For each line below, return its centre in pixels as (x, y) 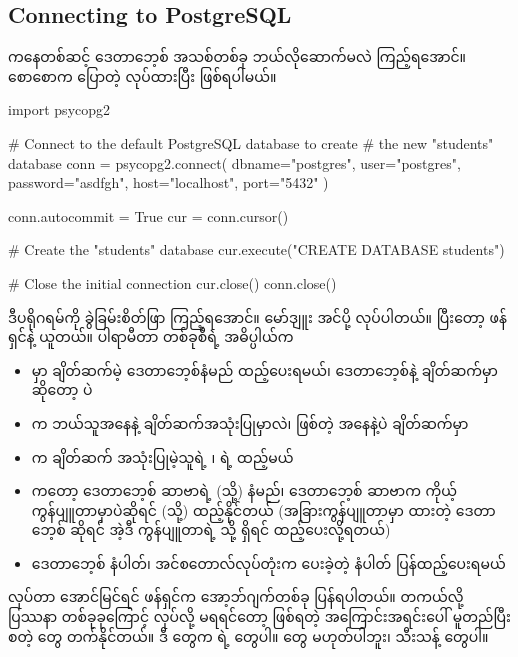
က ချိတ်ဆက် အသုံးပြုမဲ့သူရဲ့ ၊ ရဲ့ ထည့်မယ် (162, 456)
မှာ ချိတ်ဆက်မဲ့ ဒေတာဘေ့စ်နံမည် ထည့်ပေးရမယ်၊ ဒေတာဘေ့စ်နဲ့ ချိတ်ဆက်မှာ (264, 369)
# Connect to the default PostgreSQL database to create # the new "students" (251, 142)
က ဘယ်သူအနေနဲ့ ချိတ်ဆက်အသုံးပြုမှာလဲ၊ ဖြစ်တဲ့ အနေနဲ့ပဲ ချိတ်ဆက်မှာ (250, 422)
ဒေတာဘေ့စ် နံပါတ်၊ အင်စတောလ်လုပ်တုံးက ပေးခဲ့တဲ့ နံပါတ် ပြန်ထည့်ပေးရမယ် (268, 562)
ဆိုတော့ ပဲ (62, 389)
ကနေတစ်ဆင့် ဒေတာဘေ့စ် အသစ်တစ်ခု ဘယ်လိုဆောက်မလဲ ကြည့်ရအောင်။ (237, 56)
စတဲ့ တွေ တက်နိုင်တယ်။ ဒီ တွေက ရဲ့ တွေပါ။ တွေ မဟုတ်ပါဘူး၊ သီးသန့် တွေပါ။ (248, 635)
